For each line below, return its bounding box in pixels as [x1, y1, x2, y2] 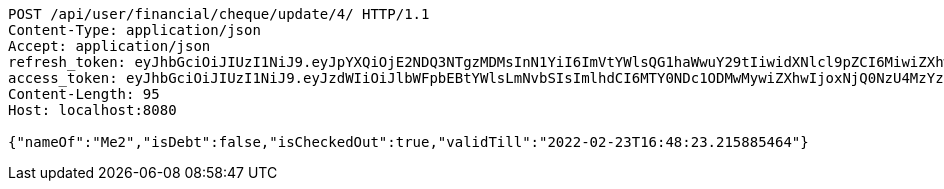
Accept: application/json [8, 38, 211, 54]
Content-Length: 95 [8, 86, 160, 102]
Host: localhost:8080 [8, 102, 177, 118]
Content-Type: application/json [8, 22, 261, 38]
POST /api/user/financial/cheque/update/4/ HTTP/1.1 [8, 6, 430, 22]
